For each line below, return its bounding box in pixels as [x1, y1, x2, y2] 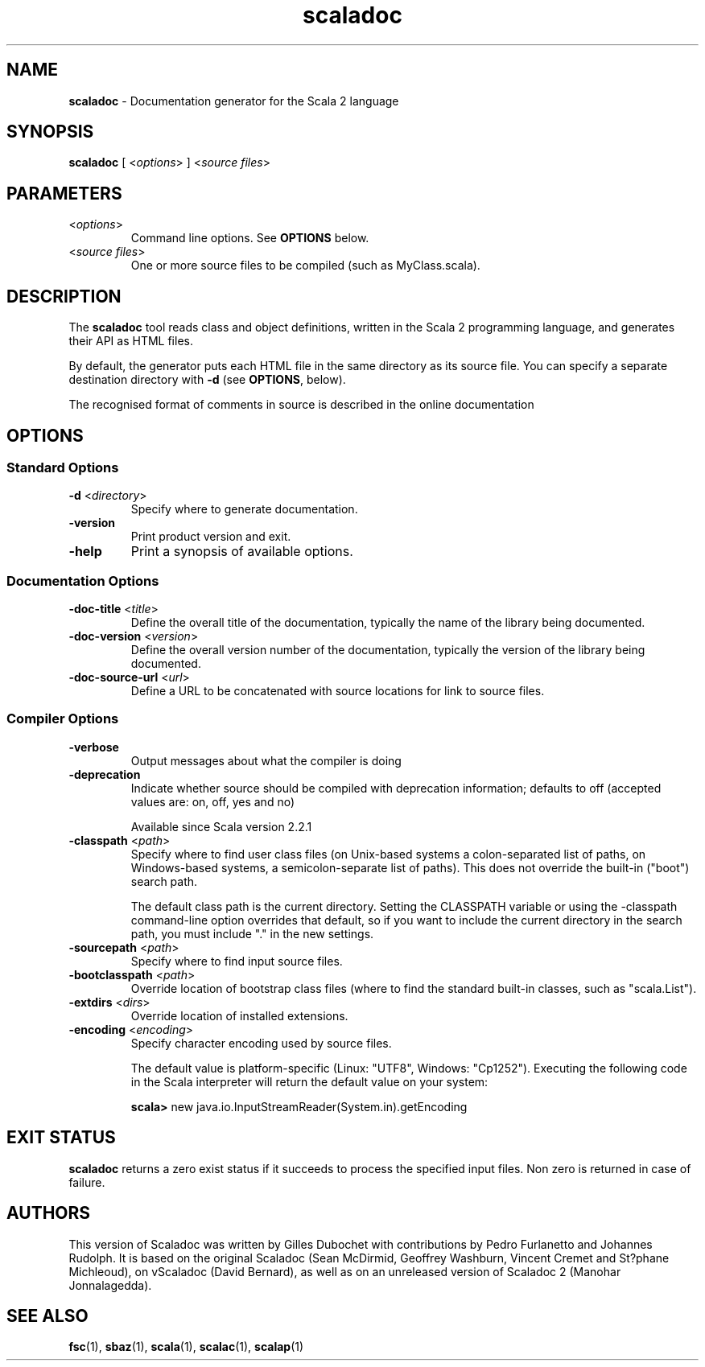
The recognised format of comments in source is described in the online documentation [68, 397, 534, 412]
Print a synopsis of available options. [130, 543, 353, 560]
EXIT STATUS [6, 1127, 116, 1148]
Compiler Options [6, 710, 119, 727]
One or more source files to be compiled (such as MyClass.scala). [130, 258, 480, 273]
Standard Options [6, 459, 119, 476]
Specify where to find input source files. [130, 953, 343, 968]
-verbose [68, 739, 119, 754]
